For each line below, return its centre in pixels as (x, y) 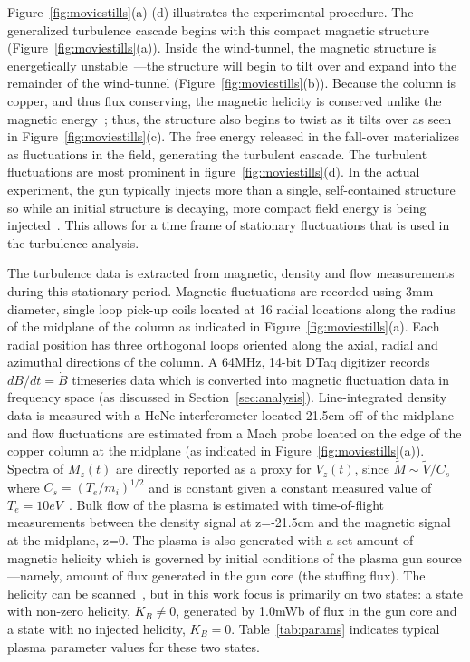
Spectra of (36, 469)
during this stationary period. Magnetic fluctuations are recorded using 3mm (221, 290)
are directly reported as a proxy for (214, 469)
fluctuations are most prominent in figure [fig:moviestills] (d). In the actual (214, 172)
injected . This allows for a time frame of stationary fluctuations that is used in (229, 225)
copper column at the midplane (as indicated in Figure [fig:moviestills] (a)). (216, 451)
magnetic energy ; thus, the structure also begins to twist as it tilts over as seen (230, 118)
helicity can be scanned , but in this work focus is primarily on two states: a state (235, 593)
